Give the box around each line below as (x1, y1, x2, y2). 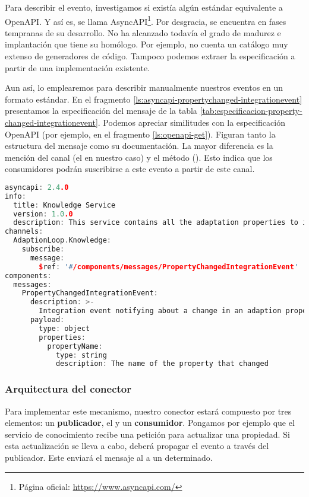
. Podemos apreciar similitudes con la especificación (97, 116, 285, 128)
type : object (39, 324, 90, 333)
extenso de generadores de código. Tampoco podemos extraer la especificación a (5, 50, 295, 62)
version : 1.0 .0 (13, 209, 73, 218)
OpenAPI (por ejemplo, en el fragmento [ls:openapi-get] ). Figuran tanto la (5, 128, 276, 140)
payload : (30, 316, 65, 324)
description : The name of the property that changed (55, 359, 269, 368)
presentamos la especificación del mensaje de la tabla (5, 104, 197, 117)
